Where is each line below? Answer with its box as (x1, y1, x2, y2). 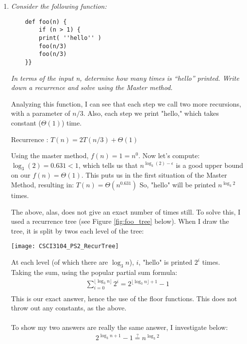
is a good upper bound (176, 160, 244, 170)
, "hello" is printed (138, 257, 193, 267)
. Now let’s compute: (138, 150, 200, 161)
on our (11, 170, 31, 180)
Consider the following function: (11, 1, 107, 11)
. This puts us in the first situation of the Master (81, 170, 227, 180)
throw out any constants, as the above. (11, 303, 127, 313)
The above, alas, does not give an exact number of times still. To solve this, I (11, 206, 241, 217)
